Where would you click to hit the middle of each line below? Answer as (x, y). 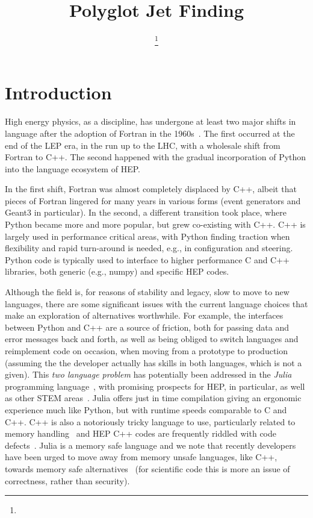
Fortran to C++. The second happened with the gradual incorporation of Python (156, 157)
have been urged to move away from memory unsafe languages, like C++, (141, 457)
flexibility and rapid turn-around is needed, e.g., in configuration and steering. (149, 248)
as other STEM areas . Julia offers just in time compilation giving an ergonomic (153, 398)
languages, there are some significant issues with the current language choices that (156, 303)
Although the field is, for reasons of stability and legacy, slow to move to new (147, 292)
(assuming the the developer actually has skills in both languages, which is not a (153, 362)
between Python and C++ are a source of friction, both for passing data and (147, 327)
